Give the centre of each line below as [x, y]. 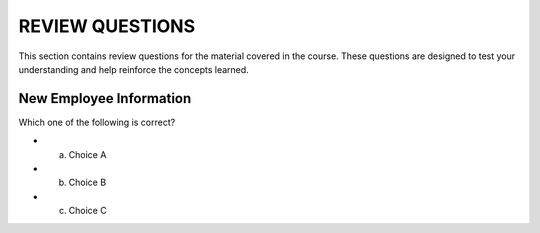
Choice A [87, 154]
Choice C [87, 211]
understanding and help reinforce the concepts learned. [133, 69]
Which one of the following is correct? [97, 122]
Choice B [87, 182]
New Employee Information [105, 98]
